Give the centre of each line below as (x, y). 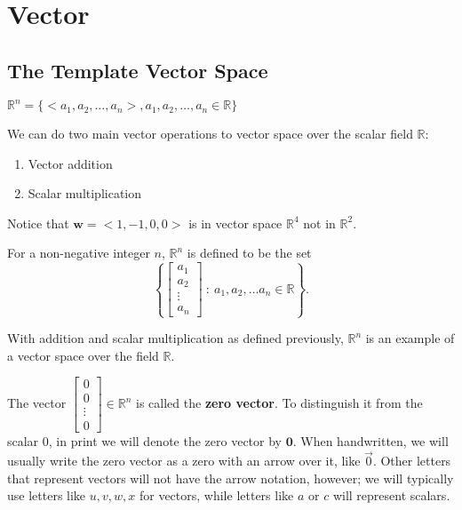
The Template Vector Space (138, 70)
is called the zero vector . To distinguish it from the (279, 403)
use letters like (47, 495)
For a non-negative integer (79, 253)
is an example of (410, 338)
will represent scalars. (391, 495)
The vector (37, 403)
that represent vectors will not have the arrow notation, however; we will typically (231, 478)
